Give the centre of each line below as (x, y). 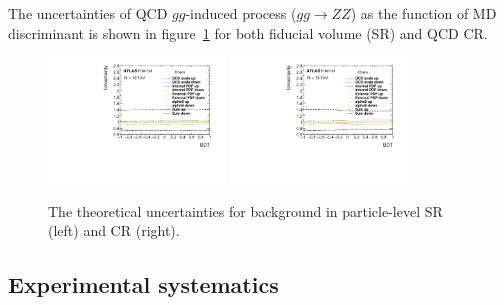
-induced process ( (241, 13)
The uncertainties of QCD (88, 13)
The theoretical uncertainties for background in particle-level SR (245, 210)
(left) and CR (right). (114, 230)
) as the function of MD (423, 13)
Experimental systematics (143, 284)
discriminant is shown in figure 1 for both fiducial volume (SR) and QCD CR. (248, 32)
